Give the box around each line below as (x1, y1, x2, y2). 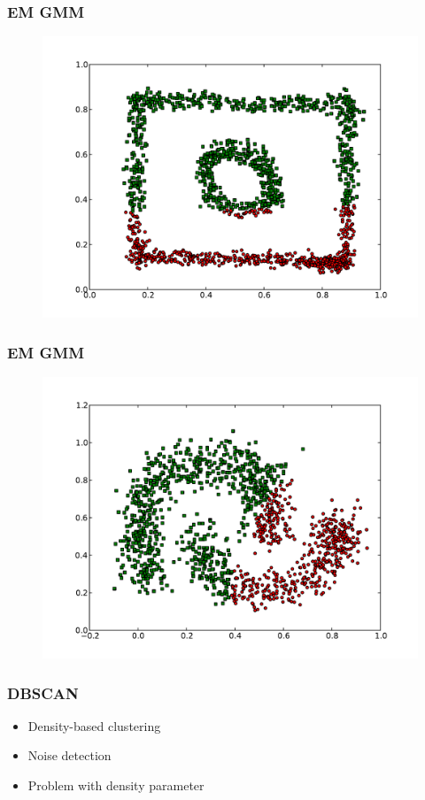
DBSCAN (7, 681, 79, 704)
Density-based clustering (27, 716, 161, 735)
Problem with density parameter (27, 776, 205, 795)
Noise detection (27, 746, 112, 765)
